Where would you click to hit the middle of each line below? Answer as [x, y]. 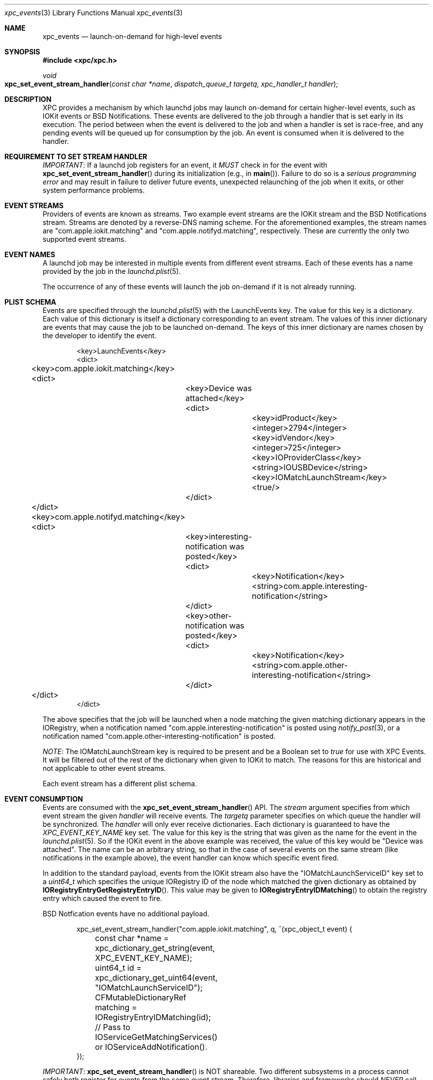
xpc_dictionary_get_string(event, [155, 948]
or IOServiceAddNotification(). [151, 1047]
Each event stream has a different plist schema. [120, 784]
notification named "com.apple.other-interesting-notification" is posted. [159, 736]
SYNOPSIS [22, 52]
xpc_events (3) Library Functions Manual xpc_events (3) [94, 13]
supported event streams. [84, 239]
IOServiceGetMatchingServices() [156, 1037]
